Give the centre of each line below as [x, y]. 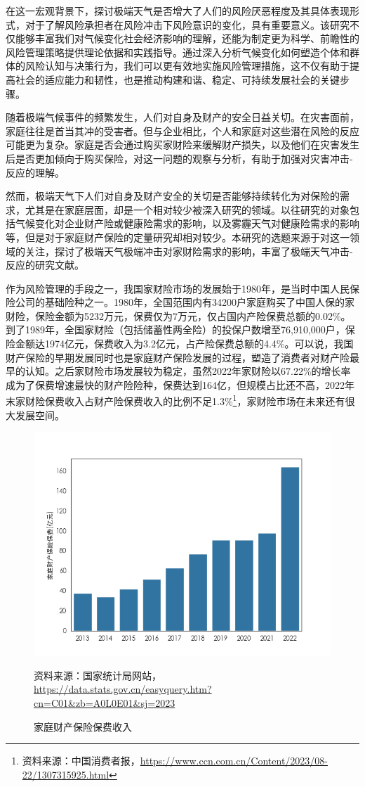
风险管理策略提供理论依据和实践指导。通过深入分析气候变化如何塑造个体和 [178, 52]
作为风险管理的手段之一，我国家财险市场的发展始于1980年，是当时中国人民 [178, 288]
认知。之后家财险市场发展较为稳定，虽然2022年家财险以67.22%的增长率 [188, 371]
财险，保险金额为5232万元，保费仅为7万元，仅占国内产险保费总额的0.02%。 [178, 315]
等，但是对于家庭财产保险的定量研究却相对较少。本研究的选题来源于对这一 [178, 237]
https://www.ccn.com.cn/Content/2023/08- [234, 761]
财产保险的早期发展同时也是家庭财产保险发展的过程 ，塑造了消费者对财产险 [178, 357]
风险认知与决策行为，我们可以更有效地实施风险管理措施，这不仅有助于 [187, 66]
